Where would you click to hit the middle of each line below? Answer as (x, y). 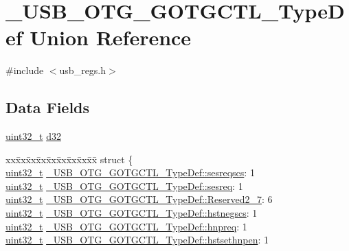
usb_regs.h (83, 70)
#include (25, 70)
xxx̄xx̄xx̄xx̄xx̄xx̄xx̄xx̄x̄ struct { (69, 159)
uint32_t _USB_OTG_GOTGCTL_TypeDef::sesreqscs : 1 (130, 172)
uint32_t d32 (33, 136)
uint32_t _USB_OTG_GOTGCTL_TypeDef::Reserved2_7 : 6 (139, 199)
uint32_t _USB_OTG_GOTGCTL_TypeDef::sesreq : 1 (124, 186)
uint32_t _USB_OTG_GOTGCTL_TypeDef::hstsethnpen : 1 (137, 240)
